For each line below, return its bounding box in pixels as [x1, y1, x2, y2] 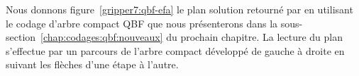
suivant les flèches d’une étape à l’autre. [6, 57, 179, 72]
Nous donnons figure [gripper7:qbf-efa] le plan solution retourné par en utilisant [6, 2, 353, 16]
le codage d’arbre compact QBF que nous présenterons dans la [6, 15, 278, 30]
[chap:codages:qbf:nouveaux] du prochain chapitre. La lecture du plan [40, 30, 343, 44]
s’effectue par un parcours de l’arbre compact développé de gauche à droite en [6, 43, 345, 58]
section [6, 30, 36, 44]
